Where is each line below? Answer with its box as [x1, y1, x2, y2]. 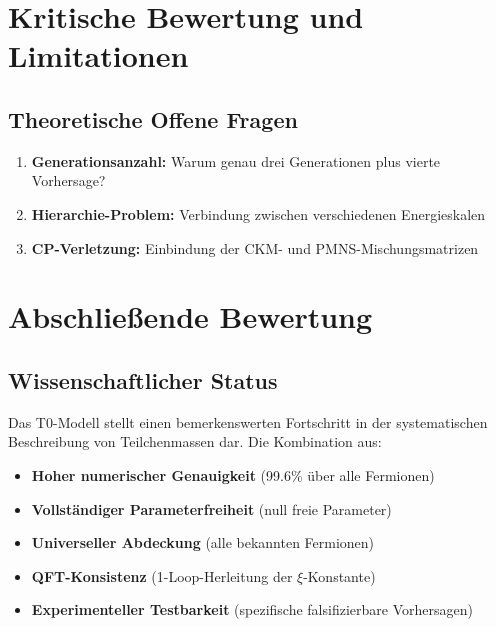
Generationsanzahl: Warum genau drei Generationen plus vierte [31, 150, 441, 171]
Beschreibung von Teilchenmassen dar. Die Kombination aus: [8, 431, 382, 452]
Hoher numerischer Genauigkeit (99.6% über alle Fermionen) [31, 464, 435, 485]
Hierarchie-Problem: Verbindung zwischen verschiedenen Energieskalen [31, 203, 486, 224]
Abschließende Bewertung [8, 296, 373, 337]
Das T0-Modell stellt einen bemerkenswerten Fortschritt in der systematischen [8, 411, 488, 432]
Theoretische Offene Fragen [8, 103, 298, 134]
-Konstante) [303, 565, 376, 586]
